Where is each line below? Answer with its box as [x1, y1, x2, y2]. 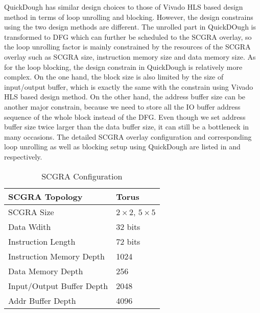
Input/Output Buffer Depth [8, 279, 108, 292]
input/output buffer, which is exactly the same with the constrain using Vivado [4, 81, 253, 92]
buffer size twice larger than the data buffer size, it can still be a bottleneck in [4, 121, 249, 132]
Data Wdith [8, 220, 51, 232]
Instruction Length [8, 235, 76, 247]
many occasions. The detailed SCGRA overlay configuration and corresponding [4, 131, 252, 142]
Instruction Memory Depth [8, 250, 105, 262]
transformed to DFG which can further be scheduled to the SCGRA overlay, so [4, 31, 252, 42]
